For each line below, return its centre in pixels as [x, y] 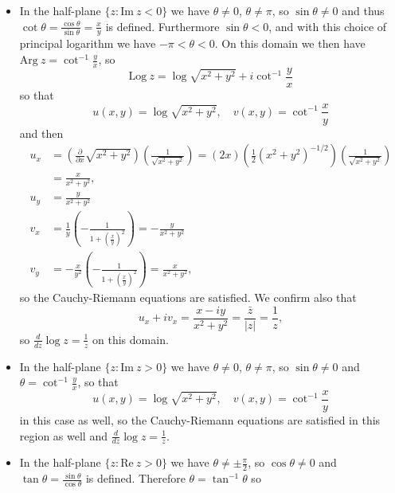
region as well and [63, 435]
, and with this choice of [328, 26]
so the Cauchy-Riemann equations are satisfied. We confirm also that [188, 297]
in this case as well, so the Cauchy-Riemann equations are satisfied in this [200, 420]
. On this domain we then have [290, 43]
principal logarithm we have [88, 43]
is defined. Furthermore [162, 26]
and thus [363, 10]
